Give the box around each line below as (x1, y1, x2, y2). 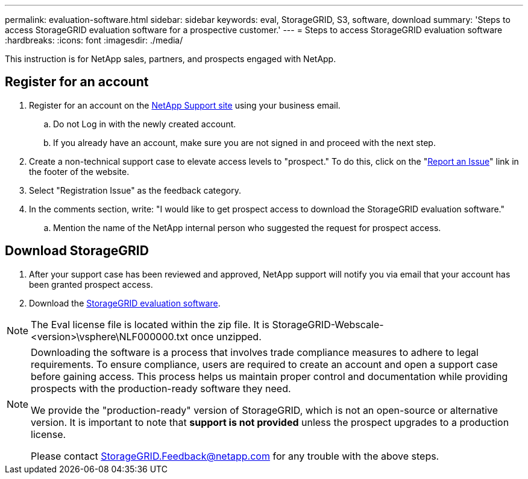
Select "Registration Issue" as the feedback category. (29, 185, 241, 195)
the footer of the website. (29, 166, 130, 177)
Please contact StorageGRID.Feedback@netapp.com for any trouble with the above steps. (31, 449, 439, 462)
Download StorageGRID (5, 243, 149, 259)
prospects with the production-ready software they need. (31, 382, 291, 395)
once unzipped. (190, 330, 262, 343)
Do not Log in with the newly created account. (53, 118, 236, 129)
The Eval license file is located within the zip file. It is (31, 318, 270, 331)
